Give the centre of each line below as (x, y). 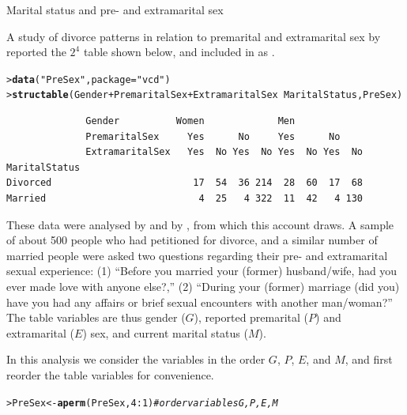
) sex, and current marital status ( (165, 332)
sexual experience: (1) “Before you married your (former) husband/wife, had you (202, 271)
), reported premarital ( (251, 317)
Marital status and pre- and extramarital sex (115, 9)
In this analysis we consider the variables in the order (136, 359)
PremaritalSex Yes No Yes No (213, 136)
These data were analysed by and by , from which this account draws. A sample (200, 224)
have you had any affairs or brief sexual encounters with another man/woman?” (200, 302)
